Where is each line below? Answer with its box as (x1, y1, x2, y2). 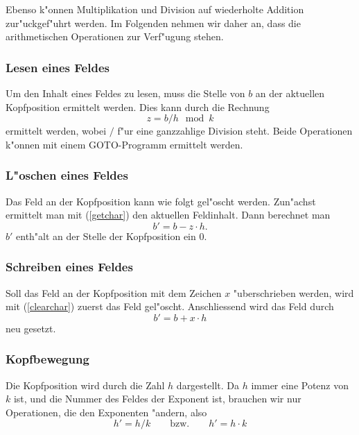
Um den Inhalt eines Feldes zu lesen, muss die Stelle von (6, 86, 245, 100)
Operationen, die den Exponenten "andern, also (6, 404, 207, 419)
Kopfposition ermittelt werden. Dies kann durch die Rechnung (6, 99, 270, 114)
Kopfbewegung (6, 350, 89, 368)
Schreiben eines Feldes (6, 258, 133, 275)
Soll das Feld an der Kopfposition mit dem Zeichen (6, 285, 222, 300)
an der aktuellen (255, 86, 325, 100)
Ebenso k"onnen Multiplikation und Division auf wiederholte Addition (6, 2, 304, 16)
